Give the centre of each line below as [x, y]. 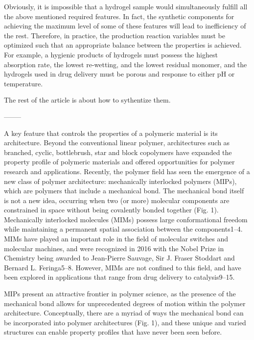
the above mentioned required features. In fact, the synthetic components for [119, 16]
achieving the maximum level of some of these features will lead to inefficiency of [125, 26]
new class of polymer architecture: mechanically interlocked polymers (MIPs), [120, 181]
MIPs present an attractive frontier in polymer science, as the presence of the [120, 294]
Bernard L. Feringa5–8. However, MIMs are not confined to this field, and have [123, 267]
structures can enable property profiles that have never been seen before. [113, 332]
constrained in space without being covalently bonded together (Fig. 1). [111, 210]
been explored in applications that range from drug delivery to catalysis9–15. [119, 277]
